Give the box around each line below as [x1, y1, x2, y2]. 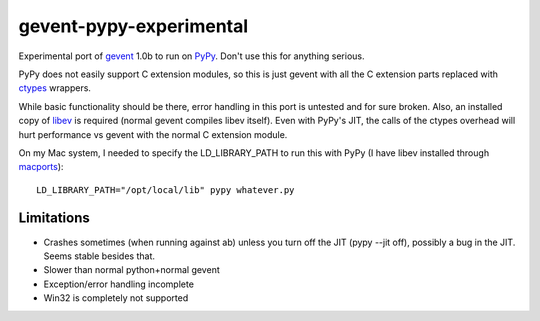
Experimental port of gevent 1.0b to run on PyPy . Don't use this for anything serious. [18, 50, 365, 62]
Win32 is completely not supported [43, 292, 189, 304]
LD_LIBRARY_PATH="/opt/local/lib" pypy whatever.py [36, 184, 295, 195]
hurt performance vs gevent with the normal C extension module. [18, 128, 288, 140]
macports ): [18, 161, 64, 173]
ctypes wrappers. [18, 82, 92, 94]
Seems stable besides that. [43, 250, 155, 262]
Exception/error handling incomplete [43, 278, 195, 290]
